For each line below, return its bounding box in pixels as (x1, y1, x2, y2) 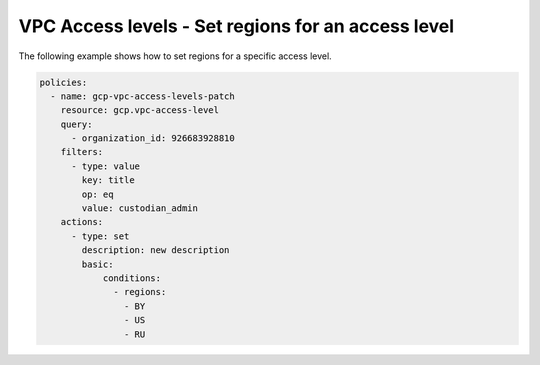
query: (60, 118, 93, 130)
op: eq (81, 188, 114, 200)
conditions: (102, 273, 162, 284)
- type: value (71, 160, 140, 172)
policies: (39, 76, 88, 88)
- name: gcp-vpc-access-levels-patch (50, 90, 235, 102)
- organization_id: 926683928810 (71, 133, 235, 144)
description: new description (81, 245, 230, 256)
